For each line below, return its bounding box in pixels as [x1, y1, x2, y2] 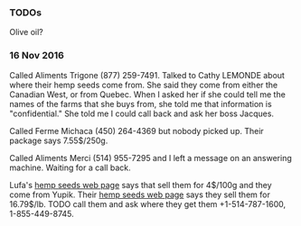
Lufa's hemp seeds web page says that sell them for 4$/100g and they [9, 179, 273, 190]
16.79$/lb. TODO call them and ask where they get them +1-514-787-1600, [9, 198, 287, 209]
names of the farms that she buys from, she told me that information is [9, 98, 273, 109]
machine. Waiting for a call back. [9, 162, 131, 173]
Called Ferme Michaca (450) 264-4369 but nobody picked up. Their [9, 125, 264, 136]
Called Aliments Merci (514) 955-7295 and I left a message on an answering [9, 152, 292, 163]
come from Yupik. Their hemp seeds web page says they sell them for [9, 189, 271, 200]
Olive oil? [9, 27, 43, 38]
